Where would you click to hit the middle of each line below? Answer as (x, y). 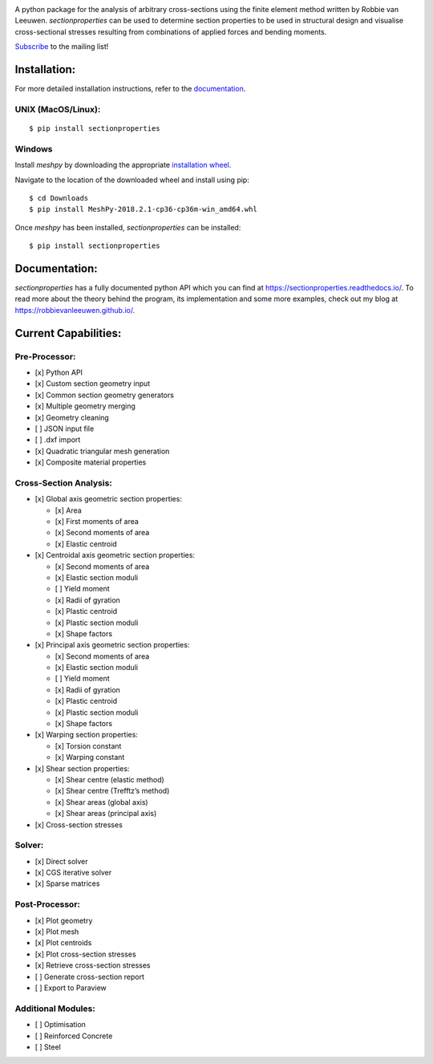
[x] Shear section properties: (82, 768)
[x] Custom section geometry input (93, 384)
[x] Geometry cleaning (72, 417)
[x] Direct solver (61, 861)
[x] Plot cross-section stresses (85, 954)
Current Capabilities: (68, 333)
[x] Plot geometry (64, 920)
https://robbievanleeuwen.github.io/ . (75, 310)
